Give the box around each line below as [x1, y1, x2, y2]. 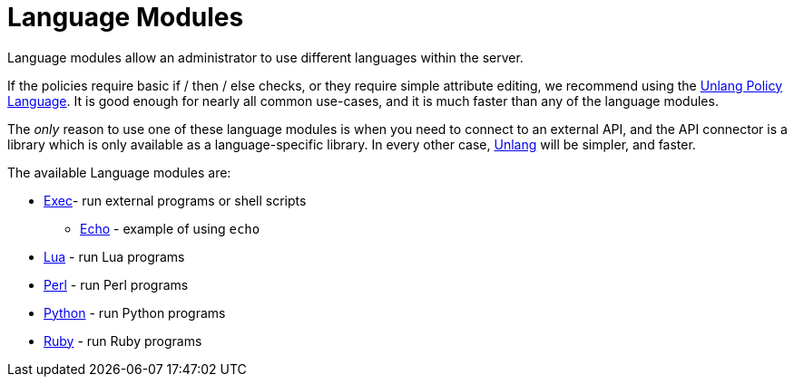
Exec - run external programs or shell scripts [44, 192, 307, 208]
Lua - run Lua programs [44, 248, 185, 264]
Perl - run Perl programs [44, 276, 189, 293]
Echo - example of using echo [80, 220, 260, 236]
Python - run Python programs [44, 304, 226, 321]
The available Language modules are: [7, 164, 231, 180]
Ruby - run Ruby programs [44, 332, 202, 349]
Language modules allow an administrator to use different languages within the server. [7, 49, 524, 65]
